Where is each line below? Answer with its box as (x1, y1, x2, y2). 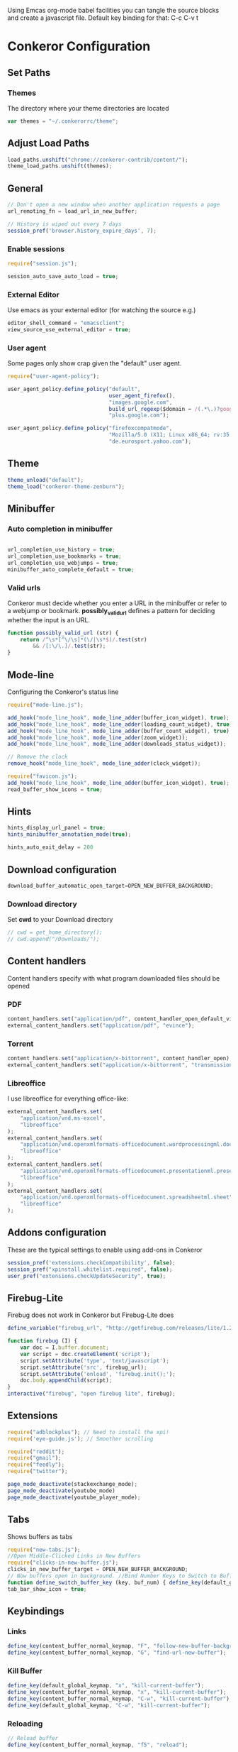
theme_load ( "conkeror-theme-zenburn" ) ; (7, 483, 125, 490)
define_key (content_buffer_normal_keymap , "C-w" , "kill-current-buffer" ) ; (7, 1695, 233, 1702)
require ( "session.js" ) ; (7, 260, 78, 267)
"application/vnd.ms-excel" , (20, 1114, 106, 1122)
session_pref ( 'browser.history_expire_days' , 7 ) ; (7, 227, 157, 234)
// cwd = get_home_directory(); (7, 929, 103, 936)
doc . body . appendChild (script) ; (20, 1377, 113, 1384)
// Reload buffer (7, 1735, 59, 1742)
